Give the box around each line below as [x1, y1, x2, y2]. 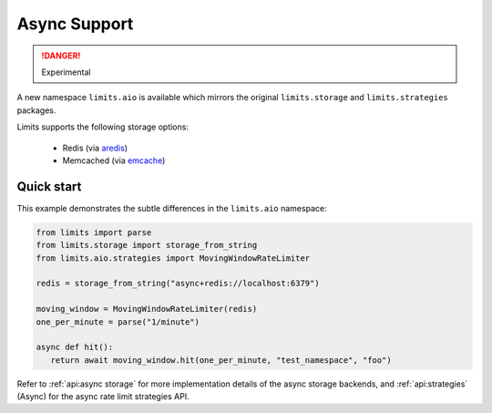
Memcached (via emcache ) [62, 155, 166, 166]
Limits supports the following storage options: [16, 121, 189, 132]
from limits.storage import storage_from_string [36, 240, 258, 251]
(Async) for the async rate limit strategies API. [16, 391, 190, 402]
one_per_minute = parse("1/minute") [36, 316, 200, 327]
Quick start [16, 179, 82, 194]
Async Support [16, 14, 134, 34]
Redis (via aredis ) [62, 142, 128, 153]
